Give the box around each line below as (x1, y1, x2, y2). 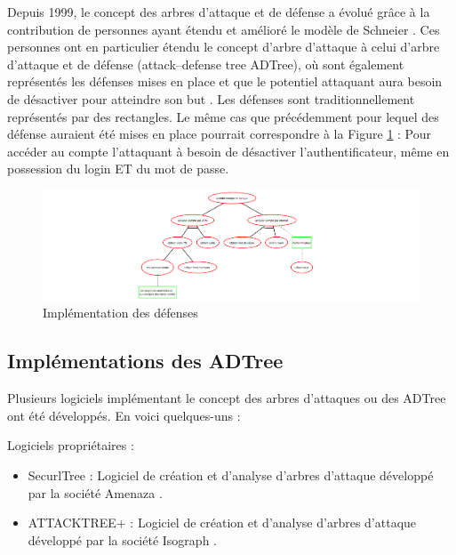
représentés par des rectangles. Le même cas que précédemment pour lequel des (7, 107, 439, 125)
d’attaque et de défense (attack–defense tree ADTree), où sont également (7, 54, 404, 73)
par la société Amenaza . (28, 483, 163, 502)
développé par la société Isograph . (28, 530, 217, 549)
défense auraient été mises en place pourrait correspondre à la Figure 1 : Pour (7, 125, 432, 143)
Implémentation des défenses (43, 303, 198, 322)
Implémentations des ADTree (7, 347, 284, 374)
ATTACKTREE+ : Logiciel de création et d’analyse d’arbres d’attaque (28, 513, 417, 532)
